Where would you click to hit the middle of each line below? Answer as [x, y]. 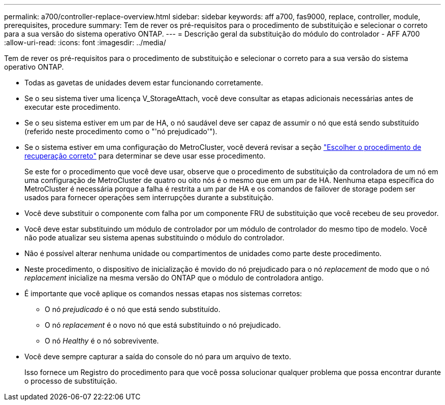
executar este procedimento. [73, 107]
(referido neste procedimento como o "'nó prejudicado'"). [121, 131]
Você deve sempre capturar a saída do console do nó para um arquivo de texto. [158, 356]
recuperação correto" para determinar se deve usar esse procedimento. [145, 156]
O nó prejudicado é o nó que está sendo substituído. [133, 309]
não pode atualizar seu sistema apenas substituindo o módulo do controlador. [154, 238]
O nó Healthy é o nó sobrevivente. [102, 341]
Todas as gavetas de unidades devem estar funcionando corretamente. [144, 83]
